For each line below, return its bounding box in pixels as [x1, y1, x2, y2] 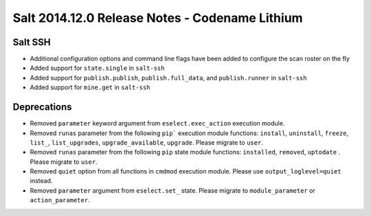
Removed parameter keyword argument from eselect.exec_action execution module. [30, 119, 285, 128]
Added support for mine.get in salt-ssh [30, 83, 150, 92]
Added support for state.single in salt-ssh [30, 64, 165, 72]
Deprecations [12, 101, 72, 113]
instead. [30, 177, 53, 185]
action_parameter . [30, 196, 90, 204]
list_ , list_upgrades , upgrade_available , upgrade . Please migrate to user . [30, 138, 264, 147]
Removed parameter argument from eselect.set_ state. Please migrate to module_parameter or [30, 186, 315, 195]
